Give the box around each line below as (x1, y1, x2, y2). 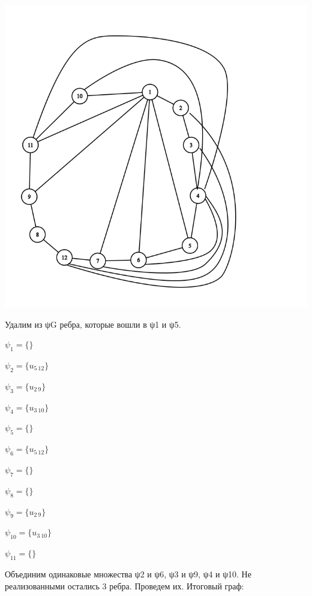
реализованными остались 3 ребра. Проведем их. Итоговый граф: (5, 579, 244, 592)
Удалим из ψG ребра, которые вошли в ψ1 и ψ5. (5, 318, 181, 330)
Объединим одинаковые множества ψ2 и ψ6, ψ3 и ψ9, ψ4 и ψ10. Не (5, 567, 251, 580)
